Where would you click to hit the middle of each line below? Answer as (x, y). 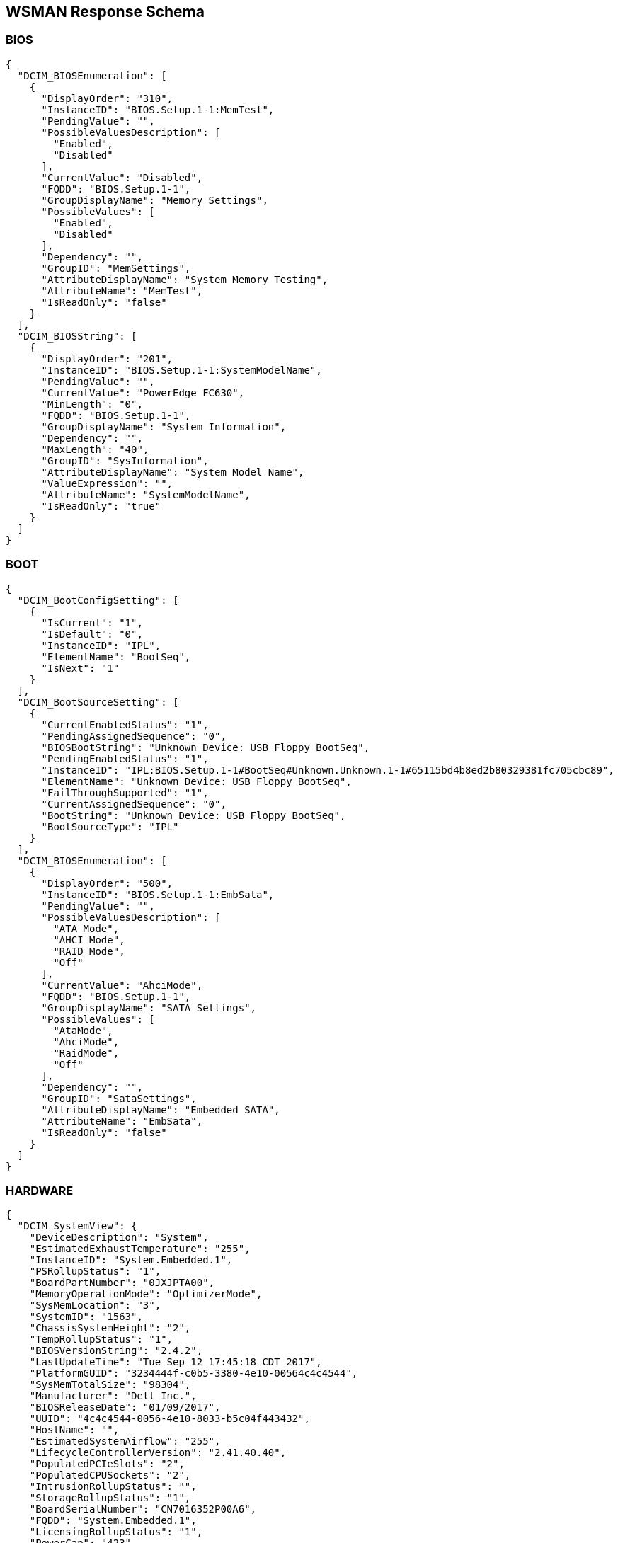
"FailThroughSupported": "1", (125, 792)
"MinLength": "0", (92, 404)
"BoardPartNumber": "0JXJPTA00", (122, 1283)
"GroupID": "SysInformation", (125, 460)
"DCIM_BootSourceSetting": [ (98, 702)
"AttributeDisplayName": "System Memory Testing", (185, 279)
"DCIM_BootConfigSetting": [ (98, 600)
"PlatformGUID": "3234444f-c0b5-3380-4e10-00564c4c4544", (194, 1373)
